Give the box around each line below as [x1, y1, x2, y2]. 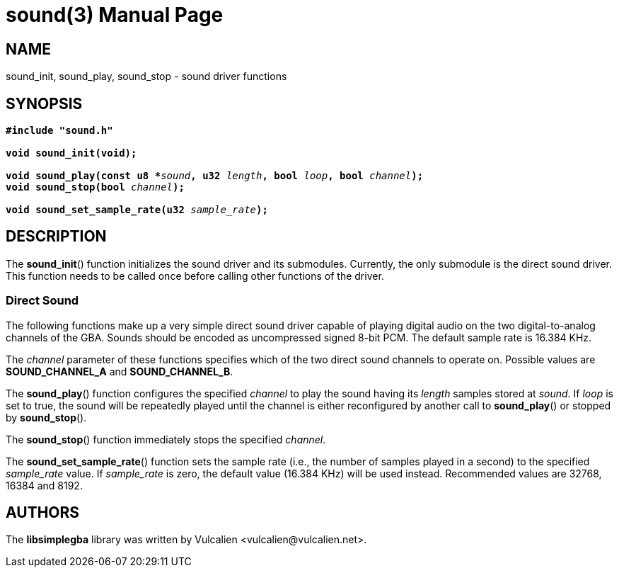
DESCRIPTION [6, 227, 107, 246]
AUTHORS [6, 504, 80, 522]
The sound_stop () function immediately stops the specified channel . [6, 433, 326, 446]
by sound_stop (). [6, 411, 87, 424]
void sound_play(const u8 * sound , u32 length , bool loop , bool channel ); [6, 170, 424, 182]
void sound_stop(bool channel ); [6, 181, 185, 193]
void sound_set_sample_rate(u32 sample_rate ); [6, 204, 268, 216]
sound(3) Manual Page [6, 3, 224, 27]
